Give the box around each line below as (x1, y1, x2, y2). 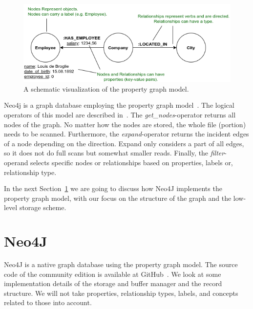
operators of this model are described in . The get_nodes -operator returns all (4, 109, 236, 119)
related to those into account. (4, 297, 92, 308)
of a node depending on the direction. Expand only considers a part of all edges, (4, 138, 244, 148)
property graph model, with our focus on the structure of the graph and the (4, 193, 232, 203)
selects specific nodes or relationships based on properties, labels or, (30, 157, 233, 167)
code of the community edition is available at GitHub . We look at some (4, 269, 221, 279)
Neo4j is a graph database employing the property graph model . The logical (4, 100, 234, 110)
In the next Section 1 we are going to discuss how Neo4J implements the (4, 183, 222, 193)
